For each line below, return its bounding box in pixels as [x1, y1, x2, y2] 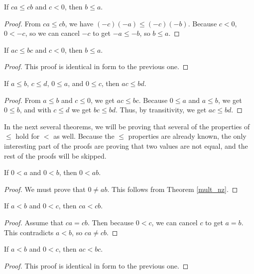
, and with [19, 104, 51, 115]
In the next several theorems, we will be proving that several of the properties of [4, 121, 250, 131]
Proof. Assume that [4, 217, 64, 227]
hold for [15, 131, 40, 141]
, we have [65, 18, 94, 28]
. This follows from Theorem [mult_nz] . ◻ [107, 183, 238, 194]
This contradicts [4, 227, 54, 237]
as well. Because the [53, 131, 115, 141]
